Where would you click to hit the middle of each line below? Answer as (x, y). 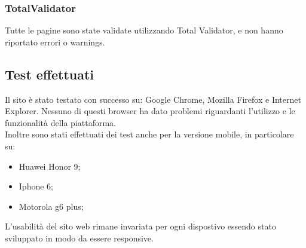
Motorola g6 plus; (51, 206)
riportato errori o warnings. (55, 42)
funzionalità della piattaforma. (60, 122)
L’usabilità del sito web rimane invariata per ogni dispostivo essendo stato (140, 226)
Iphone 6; (36, 186)
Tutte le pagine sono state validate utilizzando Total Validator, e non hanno (144, 30)
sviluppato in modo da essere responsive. (79, 238)
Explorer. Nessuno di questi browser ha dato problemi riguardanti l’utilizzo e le (150, 111)
